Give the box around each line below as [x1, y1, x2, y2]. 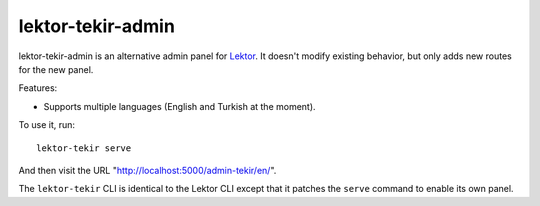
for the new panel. [18, 63, 94, 75]
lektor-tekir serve [36, 142, 132, 154]
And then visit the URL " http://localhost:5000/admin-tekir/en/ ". [18, 164, 277, 176]
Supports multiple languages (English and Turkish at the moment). [43, 100, 316, 112]
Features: [18, 82, 58, 94]
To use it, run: [18, 119, 75, 131]
